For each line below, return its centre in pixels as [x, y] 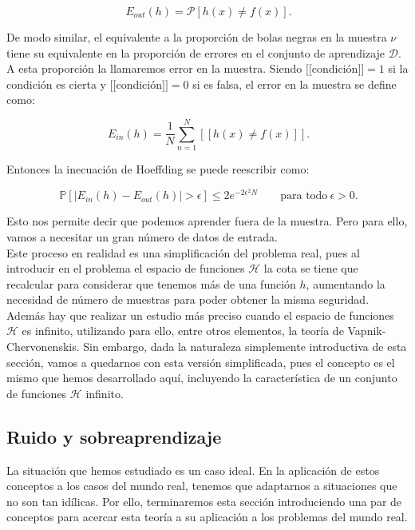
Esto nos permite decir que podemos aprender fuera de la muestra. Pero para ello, [207, 221]
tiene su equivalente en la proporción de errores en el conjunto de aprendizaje [196, 52]
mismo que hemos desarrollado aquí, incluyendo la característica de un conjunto [202, 378]
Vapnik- [367, 331]
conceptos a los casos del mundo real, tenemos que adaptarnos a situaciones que [202, 486]
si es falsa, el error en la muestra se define [294, 84]
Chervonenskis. [43, 347]
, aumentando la [346, 283]
